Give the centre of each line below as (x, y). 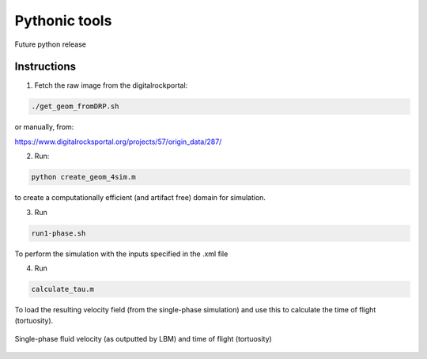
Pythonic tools (63, 21)
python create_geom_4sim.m (83, 177)
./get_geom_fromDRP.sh (75, 106)
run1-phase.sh (59, 233)
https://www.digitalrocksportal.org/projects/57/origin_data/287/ (118, 142)
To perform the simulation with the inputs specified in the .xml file (121, 254)
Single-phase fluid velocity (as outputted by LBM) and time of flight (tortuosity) (143, 338)
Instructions (45, 67)
